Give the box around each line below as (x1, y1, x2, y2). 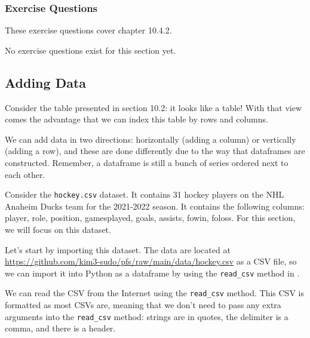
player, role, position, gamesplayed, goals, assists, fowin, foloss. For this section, (5, 211, 296, 224)
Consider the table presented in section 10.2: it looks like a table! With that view (5, 101, 302, 113)
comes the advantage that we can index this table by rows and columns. (5, 113, 268, 125)
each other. (5, 168, 45, 180)
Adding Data (5, 73, 87, 91)
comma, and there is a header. (5, 322, 116, 334)
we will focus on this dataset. (5, 223, 111, 236)
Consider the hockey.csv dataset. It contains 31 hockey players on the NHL (5, 188, 284, 201)
